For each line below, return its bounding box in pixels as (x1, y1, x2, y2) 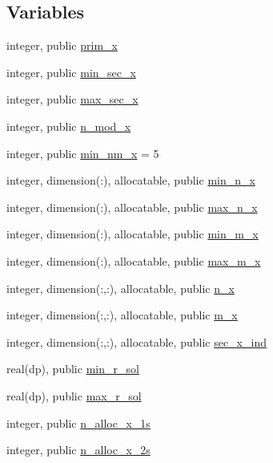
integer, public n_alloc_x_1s (6, 414, 151, 431)
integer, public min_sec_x (6, 63, 136, 80)
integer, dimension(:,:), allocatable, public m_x (6, 307, 238, 323)
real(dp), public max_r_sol (6, 387, 142, 404)
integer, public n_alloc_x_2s (6, 441, 151, 458)
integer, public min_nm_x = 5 (6, 144, 159, 161)
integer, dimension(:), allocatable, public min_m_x (6, 225, 259, 242)
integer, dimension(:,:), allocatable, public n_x (6, 279, 235, 296)
